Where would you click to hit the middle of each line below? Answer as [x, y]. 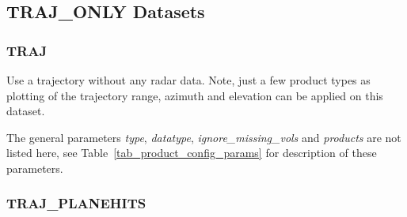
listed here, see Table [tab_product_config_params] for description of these [192, 153]
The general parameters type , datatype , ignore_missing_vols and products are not [204, 137]
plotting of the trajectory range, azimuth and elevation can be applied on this [195, 95]
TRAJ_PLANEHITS [76, 203]
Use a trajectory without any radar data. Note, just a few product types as [188, 80]
